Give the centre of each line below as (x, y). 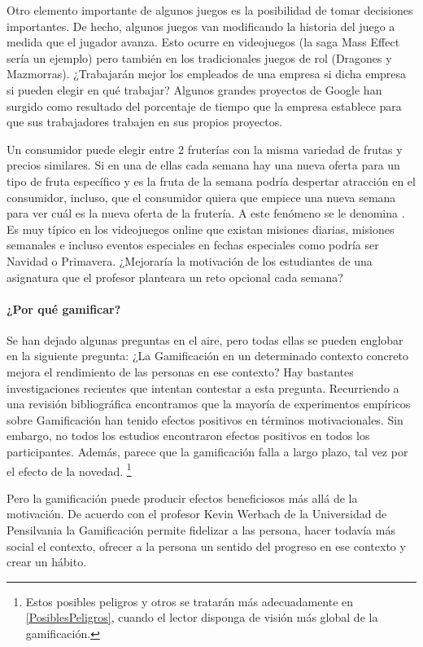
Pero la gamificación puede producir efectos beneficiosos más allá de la (182, 497)
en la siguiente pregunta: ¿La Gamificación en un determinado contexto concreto (207, 356)
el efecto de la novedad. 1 (69, 469)
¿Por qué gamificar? (64, 308)
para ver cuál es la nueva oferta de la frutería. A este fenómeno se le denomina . (206, 213)
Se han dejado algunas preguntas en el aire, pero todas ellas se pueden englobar (205, 339)
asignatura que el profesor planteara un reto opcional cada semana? (175, 277)
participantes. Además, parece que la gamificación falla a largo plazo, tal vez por (207, 452)
